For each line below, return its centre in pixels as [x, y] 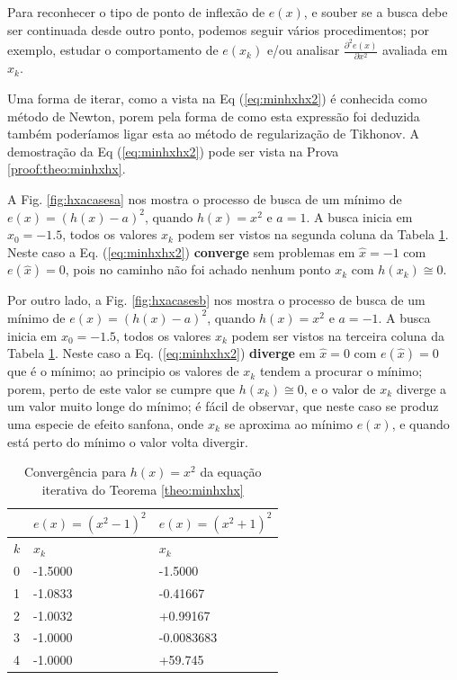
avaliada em [415, 50]
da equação [231, 472]
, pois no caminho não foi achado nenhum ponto [198, 269]
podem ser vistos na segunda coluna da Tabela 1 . [313, 234]
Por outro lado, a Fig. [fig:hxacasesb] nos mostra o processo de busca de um [216, 300]
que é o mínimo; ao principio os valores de [123, 371]
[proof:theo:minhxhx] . [67, 169]
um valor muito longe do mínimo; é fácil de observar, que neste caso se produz [223, 406]
